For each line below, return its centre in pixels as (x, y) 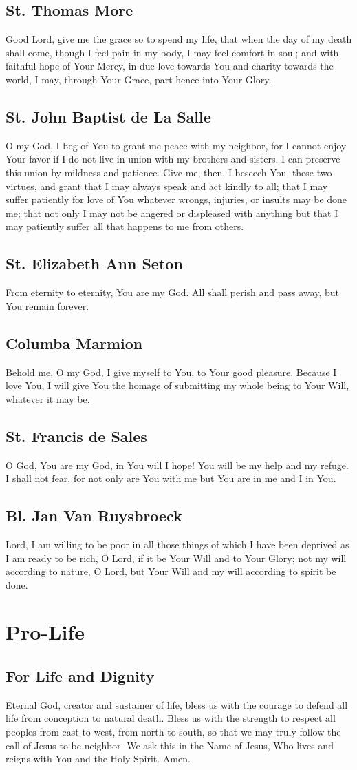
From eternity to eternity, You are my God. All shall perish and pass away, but (172, 292)
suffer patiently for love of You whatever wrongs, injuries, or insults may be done (176, 199)
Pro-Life (45, 632)
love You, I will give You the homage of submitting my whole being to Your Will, (177, 385)
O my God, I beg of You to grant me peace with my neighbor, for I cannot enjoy (176, 145)
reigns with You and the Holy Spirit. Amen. (98, 759)
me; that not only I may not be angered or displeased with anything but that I (172, 212)
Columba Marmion (74, 343)
